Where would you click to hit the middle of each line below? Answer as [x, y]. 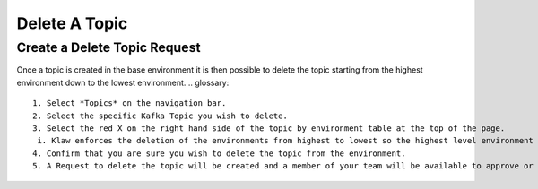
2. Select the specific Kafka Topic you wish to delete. [161, 116]
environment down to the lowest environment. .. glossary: [123, 82]
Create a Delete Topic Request [108, 47]
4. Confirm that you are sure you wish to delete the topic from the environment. [219, 153]
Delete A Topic [72, 23]
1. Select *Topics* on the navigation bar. [130, 103]
